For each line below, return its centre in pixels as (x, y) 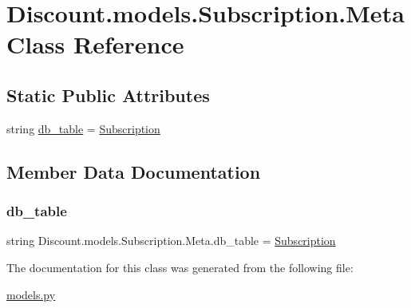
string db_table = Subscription (83, 128)
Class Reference (95, 44)
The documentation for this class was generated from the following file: (180, 267)
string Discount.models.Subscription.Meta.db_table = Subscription (171, 241)
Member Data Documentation (134, 171)
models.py (31, 294)
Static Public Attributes (108, 95)
